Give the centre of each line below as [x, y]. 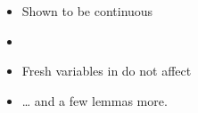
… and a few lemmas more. [95, 100]
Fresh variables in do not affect [107, 71]
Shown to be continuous [87, 11]
